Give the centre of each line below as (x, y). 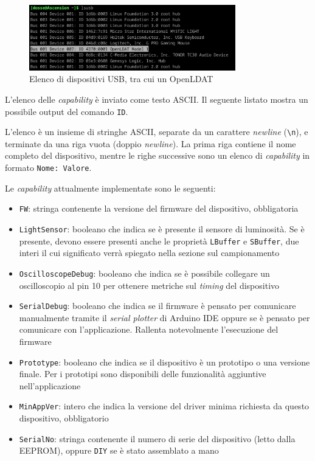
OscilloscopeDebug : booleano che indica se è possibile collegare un (144, 273)
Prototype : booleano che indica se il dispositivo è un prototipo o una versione (164, 362)
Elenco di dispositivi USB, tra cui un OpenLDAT (121, 79)
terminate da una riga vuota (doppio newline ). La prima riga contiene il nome (151, 143)
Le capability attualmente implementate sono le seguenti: (110, 188)
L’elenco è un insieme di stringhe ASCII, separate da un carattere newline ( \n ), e (157, 132)
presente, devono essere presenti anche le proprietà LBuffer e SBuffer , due (159, 241)
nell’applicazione (50, 385)
